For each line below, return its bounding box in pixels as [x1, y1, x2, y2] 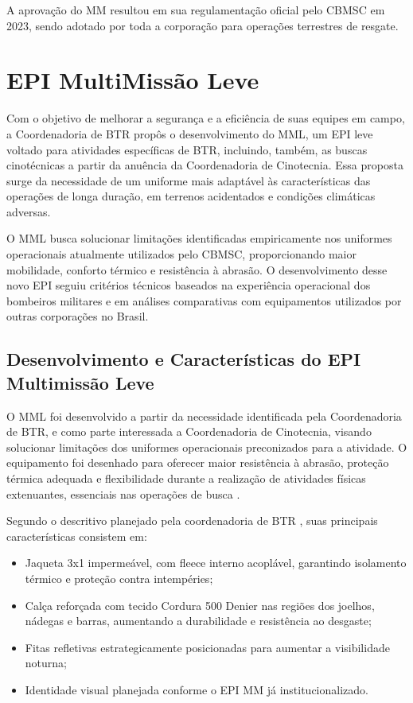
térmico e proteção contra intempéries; [25, 569, 213, 586]
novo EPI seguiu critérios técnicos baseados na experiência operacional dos [6, 277, 371, 293]
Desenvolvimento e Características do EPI [6, 347, 361, 371]
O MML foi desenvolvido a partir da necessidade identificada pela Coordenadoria [6, 407, 402, 424]
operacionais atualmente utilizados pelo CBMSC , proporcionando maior [6, 246, 357, 262]
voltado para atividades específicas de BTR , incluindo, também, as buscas [6, 141, 368, 157]
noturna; [25, 654, 67, 671]
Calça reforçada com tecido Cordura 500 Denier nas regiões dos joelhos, [25, 596, 375, 613]
